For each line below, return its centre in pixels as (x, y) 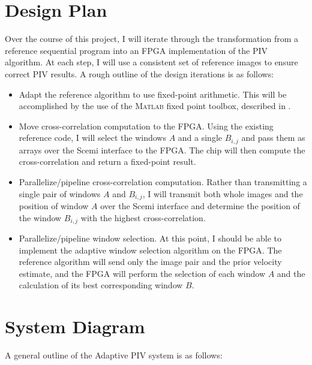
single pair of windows (60, 193)
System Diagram (75, 326)
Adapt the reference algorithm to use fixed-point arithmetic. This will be (153, 94)
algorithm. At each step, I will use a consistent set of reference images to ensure (151, 62)
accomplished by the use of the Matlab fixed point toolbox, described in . (155, 106)
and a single (200, 138)
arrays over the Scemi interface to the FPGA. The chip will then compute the (162, 150)
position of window (54, 205)
